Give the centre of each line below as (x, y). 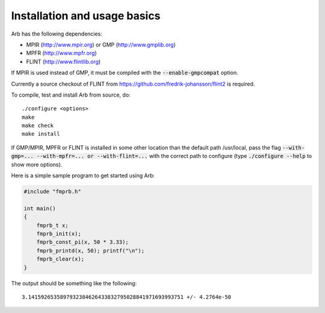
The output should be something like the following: (74, 283)
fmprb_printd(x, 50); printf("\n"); (90, 251)
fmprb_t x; (52, 225)
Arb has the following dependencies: (57, 34)
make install (41, 134)
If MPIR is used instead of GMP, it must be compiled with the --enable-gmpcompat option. (125, 73)
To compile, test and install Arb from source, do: (71, 95)
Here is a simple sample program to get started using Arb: (83, 175)
